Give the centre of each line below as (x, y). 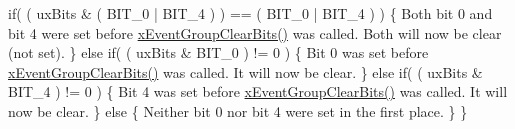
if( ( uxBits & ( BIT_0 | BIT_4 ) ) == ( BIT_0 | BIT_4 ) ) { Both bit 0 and (250, 13)
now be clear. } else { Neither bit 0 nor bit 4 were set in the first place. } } (238, 110)
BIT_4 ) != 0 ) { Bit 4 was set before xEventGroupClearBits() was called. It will (258, 91)
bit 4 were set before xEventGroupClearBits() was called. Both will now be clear (255, 32)
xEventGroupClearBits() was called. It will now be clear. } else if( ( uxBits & (245, 71)
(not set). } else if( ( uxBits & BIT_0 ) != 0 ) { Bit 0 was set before (218, 52)
